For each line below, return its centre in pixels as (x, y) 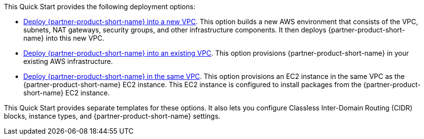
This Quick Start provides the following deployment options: (100, 7)
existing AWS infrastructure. (68, 61)
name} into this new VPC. (64, 38)
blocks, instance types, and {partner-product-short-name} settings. (112, 116)
